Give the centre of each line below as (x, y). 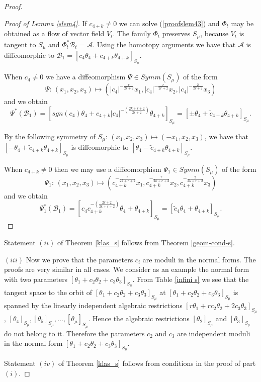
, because (214, 33)
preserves (176, 33)
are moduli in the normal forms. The (199, 259)
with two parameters (36, 279)
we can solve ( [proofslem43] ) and (169, 23)
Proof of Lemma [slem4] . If (46, 23)
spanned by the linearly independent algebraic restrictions (93, 305)
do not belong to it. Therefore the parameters (74, 333)
